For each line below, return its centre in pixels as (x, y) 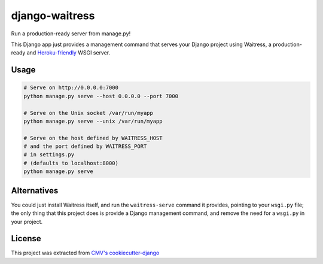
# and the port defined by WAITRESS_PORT (85, 146)
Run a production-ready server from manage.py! (71, 34)
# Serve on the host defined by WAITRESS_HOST (93, 138)
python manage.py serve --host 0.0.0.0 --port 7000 (101, 96)
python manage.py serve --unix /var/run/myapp (93, 121)
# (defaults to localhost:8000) (71, 163)
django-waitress (53, 16)
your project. (27, 221)
